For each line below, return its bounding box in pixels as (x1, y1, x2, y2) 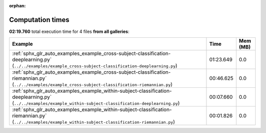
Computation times (9, 15, 69, 24)
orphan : (9, 3, 26, 8)
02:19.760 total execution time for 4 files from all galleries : (9, 28, 130, 34)
